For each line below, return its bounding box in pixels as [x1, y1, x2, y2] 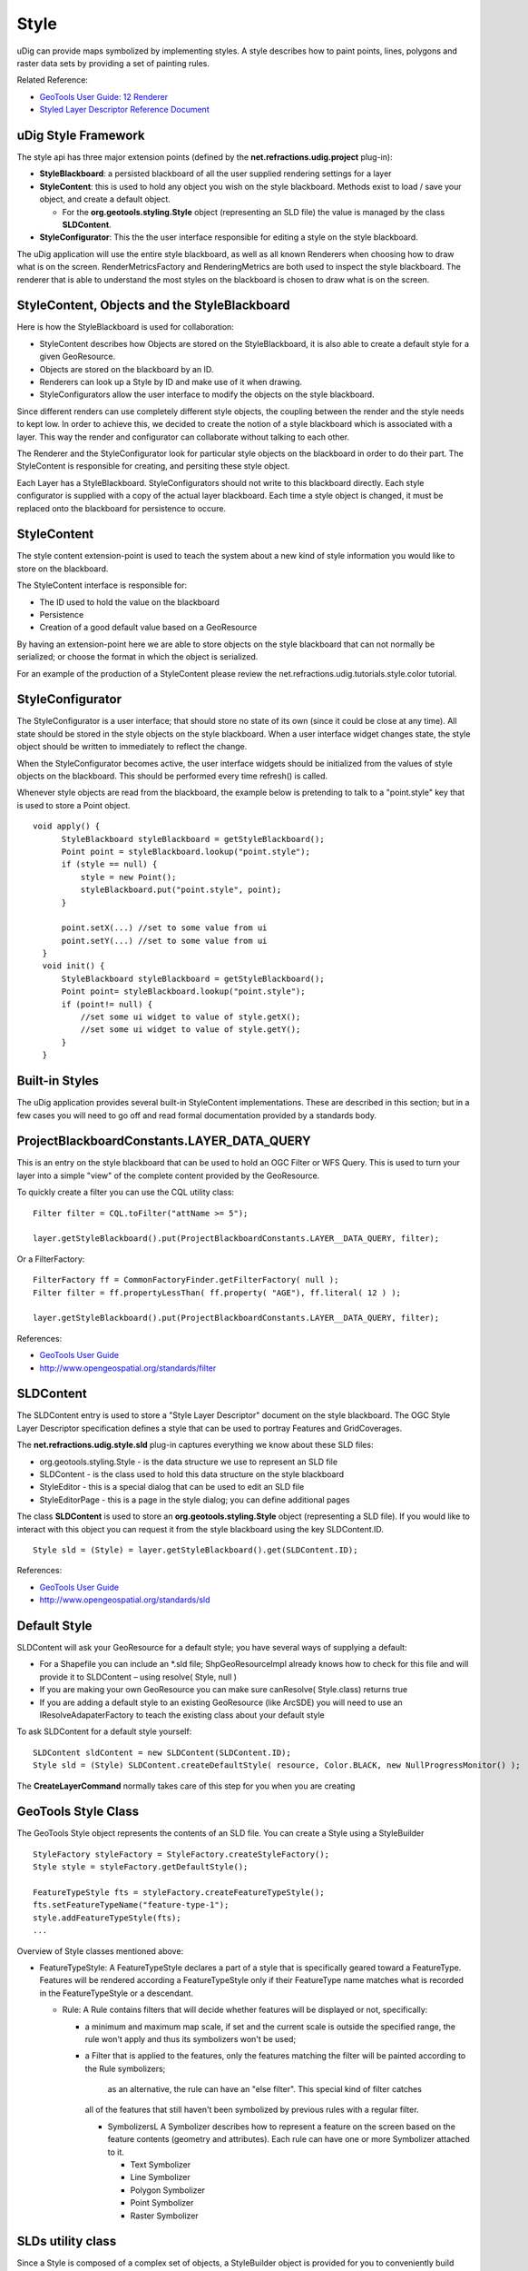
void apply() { [33, 821, 101, 831]
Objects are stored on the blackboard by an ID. [39, 363, 214, 374]
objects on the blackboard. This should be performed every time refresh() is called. [16, 770, 328, 781]
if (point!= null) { [61, 999, 153, 1009]
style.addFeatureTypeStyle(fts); [33, 1912, 181, 1923]
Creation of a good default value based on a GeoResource [39, 622, 258, 633]
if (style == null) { [61, 859, 158, 869]
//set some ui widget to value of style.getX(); [80, 1012, 301, 1022]
